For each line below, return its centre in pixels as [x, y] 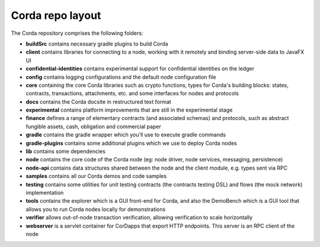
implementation [45, 193]
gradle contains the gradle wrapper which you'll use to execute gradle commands [126, 135]
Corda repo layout [56, 15]
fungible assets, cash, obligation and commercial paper [93, 126]
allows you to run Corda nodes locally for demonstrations [96, 209]
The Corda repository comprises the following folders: [77, 33]
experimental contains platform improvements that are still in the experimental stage [129, 110]
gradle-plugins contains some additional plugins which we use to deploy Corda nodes [131, 143]
